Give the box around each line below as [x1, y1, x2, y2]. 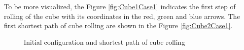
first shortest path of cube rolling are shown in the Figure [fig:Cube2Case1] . [4, 20, 233, 31]
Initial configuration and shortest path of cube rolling [24, 36, 185, 47]
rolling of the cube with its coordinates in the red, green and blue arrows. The [4, 11, 240, 21]
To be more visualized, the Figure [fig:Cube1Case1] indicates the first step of [4, 1, 236, 11]
